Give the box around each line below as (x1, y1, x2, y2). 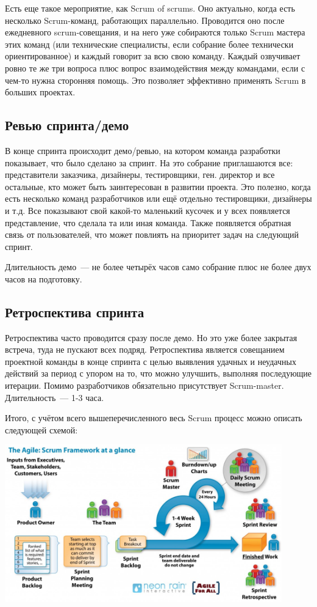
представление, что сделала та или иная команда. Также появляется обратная (5, 216, 291, 229)
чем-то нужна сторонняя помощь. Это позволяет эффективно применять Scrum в (5, 73, 306, 86)
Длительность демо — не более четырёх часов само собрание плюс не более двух (5, 260, 312, 273)
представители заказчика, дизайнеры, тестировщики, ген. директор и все (5, 168, 275, 181)
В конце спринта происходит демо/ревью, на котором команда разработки (5, 144, 280, 156)
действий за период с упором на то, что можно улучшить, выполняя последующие (5, 367, 312, 380)
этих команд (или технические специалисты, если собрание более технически (5, 37, 294, 50)
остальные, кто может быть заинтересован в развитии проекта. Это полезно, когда (5, 180, 311, 193)
